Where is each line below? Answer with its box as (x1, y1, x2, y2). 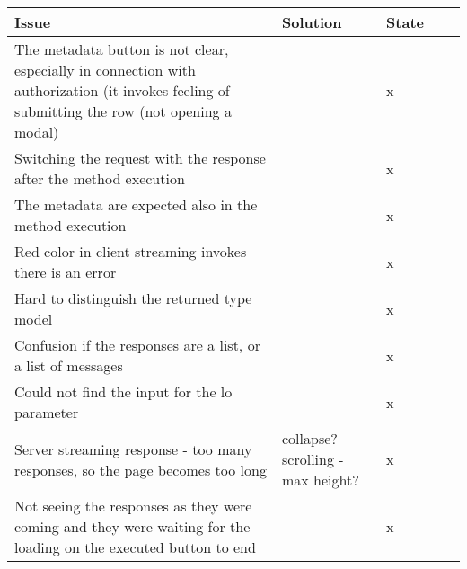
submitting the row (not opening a (14, 101, 232, 121)
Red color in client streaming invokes (14, 241, 247, 262)
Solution (282, 12, 342, 32)
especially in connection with (14, 59, 196, 80)
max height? (282, 469, 359, 490)
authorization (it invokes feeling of (14, 80, 230, 101)
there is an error (14, 262, 117, 282)
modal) (14, 121, 59, 142)
